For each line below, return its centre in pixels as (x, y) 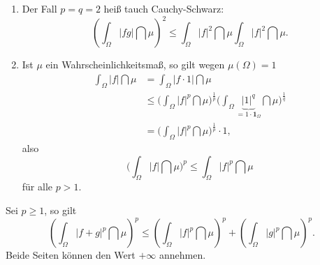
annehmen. (182, 255)
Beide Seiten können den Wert (71, 255)
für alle (37, 187)
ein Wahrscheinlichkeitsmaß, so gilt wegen (135, 65)
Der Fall (39, 8)
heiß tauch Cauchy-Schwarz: (164, 8)
